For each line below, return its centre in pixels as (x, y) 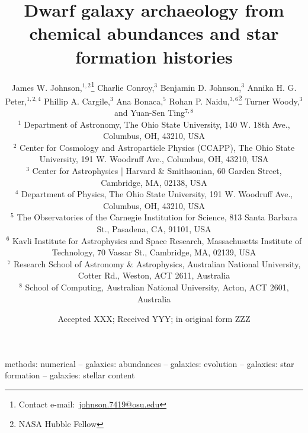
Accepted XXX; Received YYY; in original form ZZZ (154, 319)
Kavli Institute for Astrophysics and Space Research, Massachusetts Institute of (157, 240)
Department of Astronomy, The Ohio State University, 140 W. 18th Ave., (157, 124)
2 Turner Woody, (269, 100)
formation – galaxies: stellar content (70, 375)
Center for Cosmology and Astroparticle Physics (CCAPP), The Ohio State (157, 147)
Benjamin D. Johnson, (201, 87)
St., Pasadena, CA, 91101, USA (154, 228)
